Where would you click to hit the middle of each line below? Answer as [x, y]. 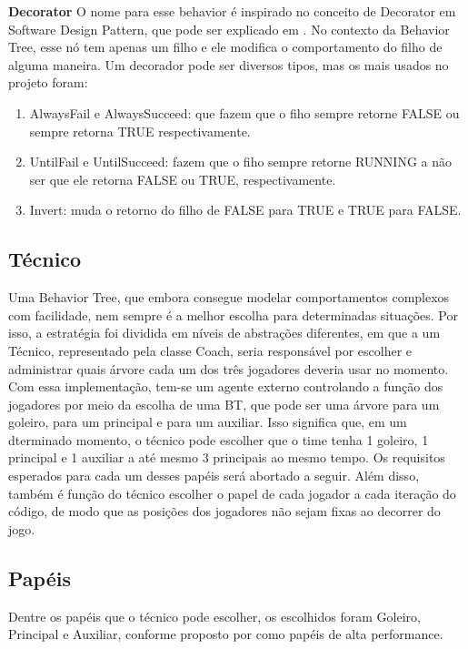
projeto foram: [48, 82]
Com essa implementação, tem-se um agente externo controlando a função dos [226, 386]
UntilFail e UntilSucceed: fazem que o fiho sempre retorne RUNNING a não [241, 162]
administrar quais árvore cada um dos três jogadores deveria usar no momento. [229, 368]
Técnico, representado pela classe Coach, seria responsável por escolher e [210, 350]
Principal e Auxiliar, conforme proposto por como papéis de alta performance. [226, 634]
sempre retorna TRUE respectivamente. [140, 131]
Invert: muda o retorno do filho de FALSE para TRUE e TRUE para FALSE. [245, 210]
